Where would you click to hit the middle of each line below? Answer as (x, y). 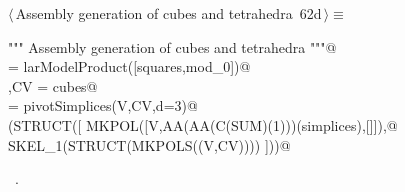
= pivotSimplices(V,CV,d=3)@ (103, 105)
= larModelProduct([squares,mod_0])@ (129, 66)
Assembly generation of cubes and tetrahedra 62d (168, 13)
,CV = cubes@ (53, 85)
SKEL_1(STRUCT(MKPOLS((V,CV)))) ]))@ (149, 144)
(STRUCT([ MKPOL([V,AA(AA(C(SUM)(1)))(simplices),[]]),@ (203, 124)
